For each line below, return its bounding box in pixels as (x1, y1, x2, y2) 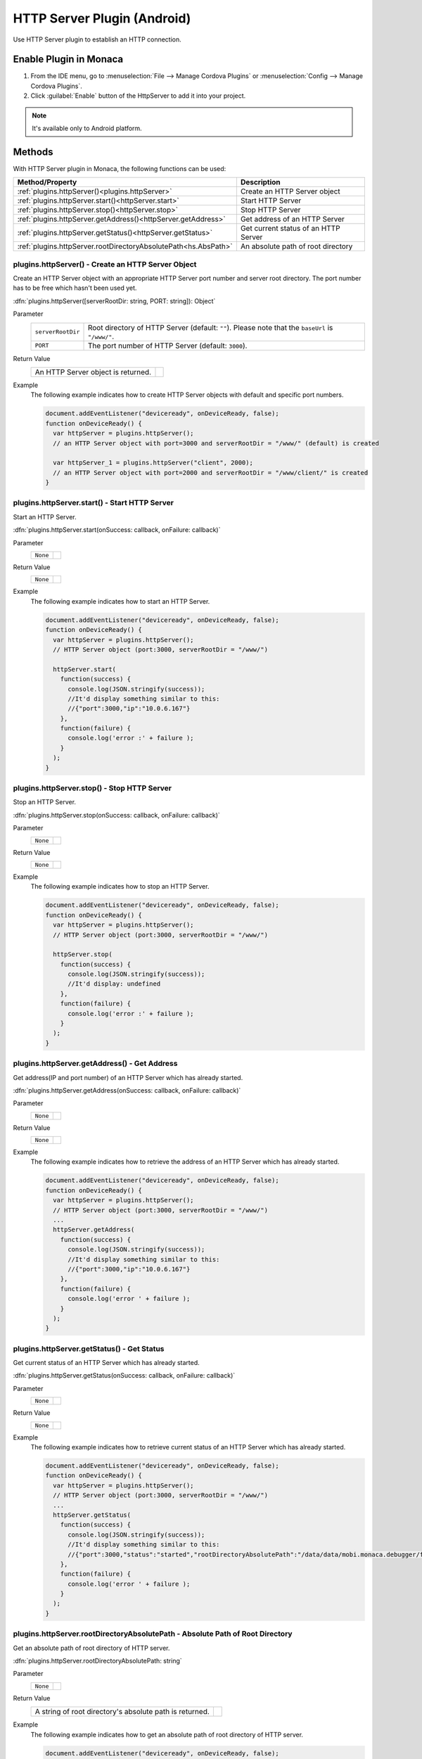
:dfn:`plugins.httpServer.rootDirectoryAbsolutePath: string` (13, 1656, 182, 1665)
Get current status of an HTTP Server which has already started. (13, 1359, 200, 1367)
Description (240, 177, 281, 187)
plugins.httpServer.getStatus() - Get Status (13, 1344, 165, 1354)
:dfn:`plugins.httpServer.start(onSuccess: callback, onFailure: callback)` (13, 526, 221, 534)
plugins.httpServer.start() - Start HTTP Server (13, 498, 174, 508)
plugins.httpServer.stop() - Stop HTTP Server (13, 783, 172, 793)
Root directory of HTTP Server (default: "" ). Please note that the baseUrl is (87, 322, 333, 332)
